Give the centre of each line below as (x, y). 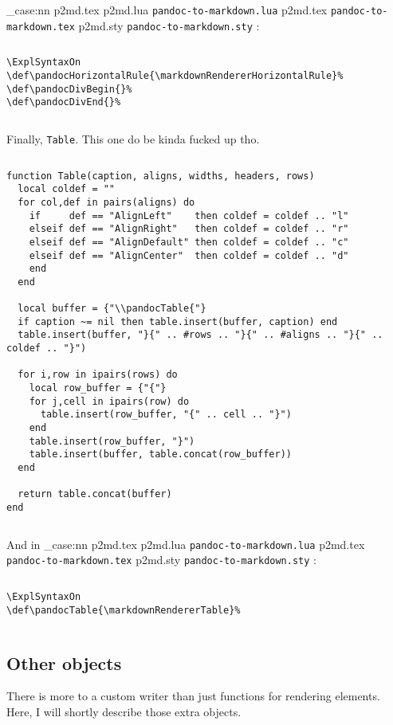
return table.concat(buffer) (95, 494)
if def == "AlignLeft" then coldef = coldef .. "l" (189, 216)
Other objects (64, 662)
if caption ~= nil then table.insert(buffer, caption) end (178, 321)
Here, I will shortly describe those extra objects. (124, 712)
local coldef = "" (67, 189)
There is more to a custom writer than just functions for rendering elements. (193, 696)
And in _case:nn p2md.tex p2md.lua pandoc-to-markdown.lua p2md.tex (186, 544)
